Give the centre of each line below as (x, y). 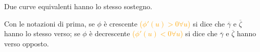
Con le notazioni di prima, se (50, 23)
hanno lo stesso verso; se (42, 33)
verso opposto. (27, 43)
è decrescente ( (112, 33)
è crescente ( (123, 23)
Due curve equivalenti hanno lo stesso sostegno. (78, 6)
